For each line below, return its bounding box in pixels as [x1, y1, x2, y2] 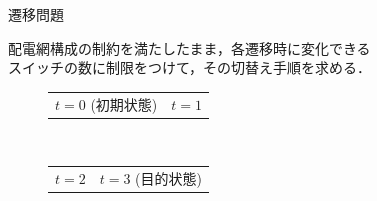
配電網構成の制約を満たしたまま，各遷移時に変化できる [8, 37, 371, 58]
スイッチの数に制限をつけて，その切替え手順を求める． [8, 57, 372, 78]
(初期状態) [90, 93, 158, 114]
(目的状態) [135, 167, 202, 188]
